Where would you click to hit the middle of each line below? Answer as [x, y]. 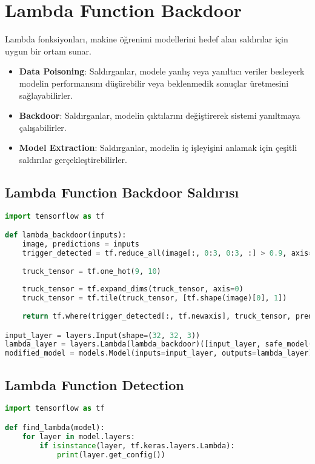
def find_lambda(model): [55, 427]
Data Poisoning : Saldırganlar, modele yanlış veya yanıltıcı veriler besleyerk [162, 71]
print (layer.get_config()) [111, 455]
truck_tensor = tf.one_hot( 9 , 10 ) [91, 271]
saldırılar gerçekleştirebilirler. [73, 159]
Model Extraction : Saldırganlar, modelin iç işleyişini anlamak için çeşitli [158, 147]
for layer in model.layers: [78, 436]
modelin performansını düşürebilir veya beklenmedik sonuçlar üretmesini [154, 83]
